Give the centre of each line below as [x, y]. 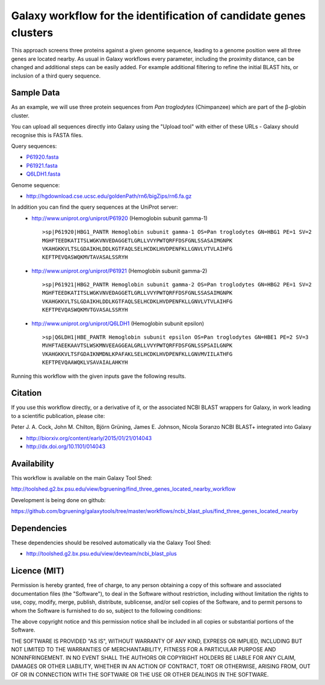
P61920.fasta [42, 157]
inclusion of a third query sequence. [56, 76]
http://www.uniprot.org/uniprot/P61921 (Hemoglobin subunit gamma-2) [119, 271]
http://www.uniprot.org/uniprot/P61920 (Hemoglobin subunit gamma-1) [119, 218]
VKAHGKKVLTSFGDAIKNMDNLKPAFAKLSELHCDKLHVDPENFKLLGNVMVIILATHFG [138, 354]
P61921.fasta [42, 165]
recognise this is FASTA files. [47, 135]
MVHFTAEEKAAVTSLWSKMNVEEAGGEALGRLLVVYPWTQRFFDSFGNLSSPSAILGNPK [138, 346]
